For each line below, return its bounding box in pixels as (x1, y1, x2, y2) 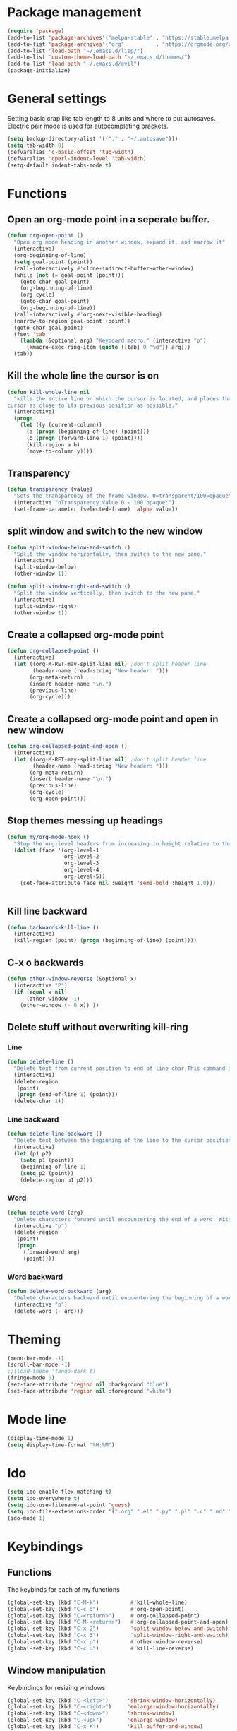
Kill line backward (7, 905, 87, 917)
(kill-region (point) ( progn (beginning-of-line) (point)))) (13, 937, 197, 944)
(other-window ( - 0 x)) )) (20, 1001, 99, 1009)
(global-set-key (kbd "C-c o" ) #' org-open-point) (7, 1605, 185, 1612)
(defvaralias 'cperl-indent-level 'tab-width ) (7, 155, 147, 162)
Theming (7, 1331, 61, 1348)
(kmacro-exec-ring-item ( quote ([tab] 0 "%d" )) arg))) (25, 344, 191, 351)
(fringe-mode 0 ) (7, 1374, 55, 1381)
